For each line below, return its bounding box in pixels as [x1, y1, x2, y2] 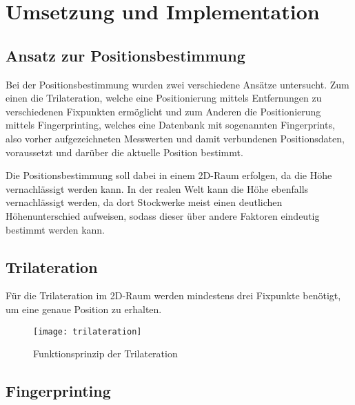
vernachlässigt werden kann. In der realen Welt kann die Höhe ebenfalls [6, 181, 309, 196]
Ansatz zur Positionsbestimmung [6, 44, 245, 66]
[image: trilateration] [33, 326, 142, 337]
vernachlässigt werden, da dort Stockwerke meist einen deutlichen [6, 195, 283, 209]
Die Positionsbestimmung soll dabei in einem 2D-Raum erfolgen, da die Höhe [6, 168, 332, 182]
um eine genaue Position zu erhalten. [6, 301, 162, 316]
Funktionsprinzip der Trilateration [33, 346, 178, 361]
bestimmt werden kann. [6, 222, 105, 236]
